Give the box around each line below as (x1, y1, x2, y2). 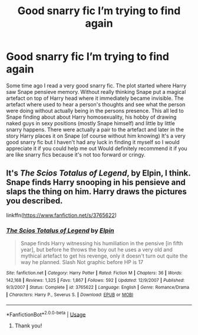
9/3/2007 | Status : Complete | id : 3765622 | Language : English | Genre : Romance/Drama (6, 285, 190, 291)
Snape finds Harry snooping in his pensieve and (6, 177, 186, 187)
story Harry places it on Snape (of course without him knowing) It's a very (6, 132, 186, 139)
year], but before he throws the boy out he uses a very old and (20, 246, 173, 253)
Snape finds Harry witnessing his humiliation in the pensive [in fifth (20, 240, 183, 247)
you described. (6, 196, 63, 206)
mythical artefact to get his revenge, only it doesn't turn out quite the (20, 252, 188, 259)
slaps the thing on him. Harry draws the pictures (6, 187, 187, 197)
